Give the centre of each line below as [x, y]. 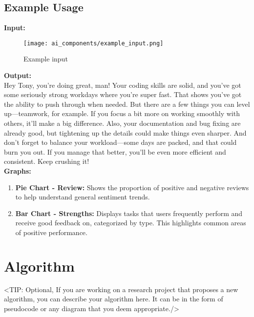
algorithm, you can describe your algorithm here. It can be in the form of [114, 299]
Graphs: [18, 170]
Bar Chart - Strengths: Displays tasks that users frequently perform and [129, 213]
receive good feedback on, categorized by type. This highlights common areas [131, 223]
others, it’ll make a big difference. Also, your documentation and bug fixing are [122, 123]
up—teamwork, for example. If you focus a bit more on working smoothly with [122, 113]
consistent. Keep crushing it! [47, 161]
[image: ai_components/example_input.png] [94, 43]
